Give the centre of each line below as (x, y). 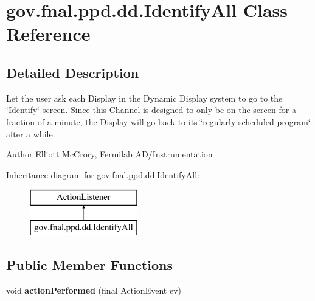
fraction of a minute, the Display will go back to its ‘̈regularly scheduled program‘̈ (158, 121)
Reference (48, 34)
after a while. (31, 133)
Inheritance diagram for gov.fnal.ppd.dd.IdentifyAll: (103, 174)
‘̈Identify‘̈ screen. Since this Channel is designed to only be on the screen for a (151, 110)
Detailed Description (73, 72)
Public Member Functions (89, 264)
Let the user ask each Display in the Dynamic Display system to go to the (144, 98)
